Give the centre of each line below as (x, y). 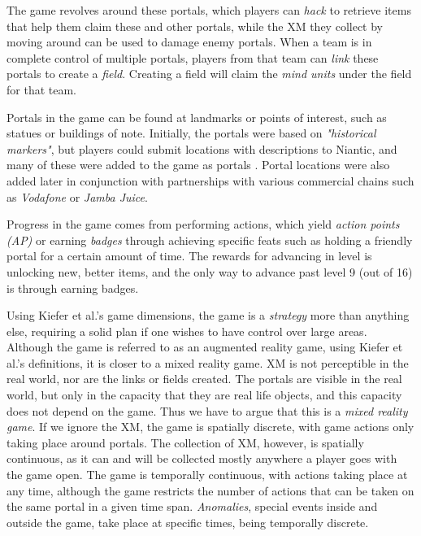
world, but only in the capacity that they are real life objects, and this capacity (204, 395)
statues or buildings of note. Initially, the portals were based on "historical (191, 133)
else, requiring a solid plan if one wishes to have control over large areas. (187, 331)
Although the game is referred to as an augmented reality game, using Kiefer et (205, 347)
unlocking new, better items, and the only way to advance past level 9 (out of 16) (210, 271)
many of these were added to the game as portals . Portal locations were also (198, 165)
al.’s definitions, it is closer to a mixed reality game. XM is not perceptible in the (208, 362)
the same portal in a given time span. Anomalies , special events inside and (192, 506)
